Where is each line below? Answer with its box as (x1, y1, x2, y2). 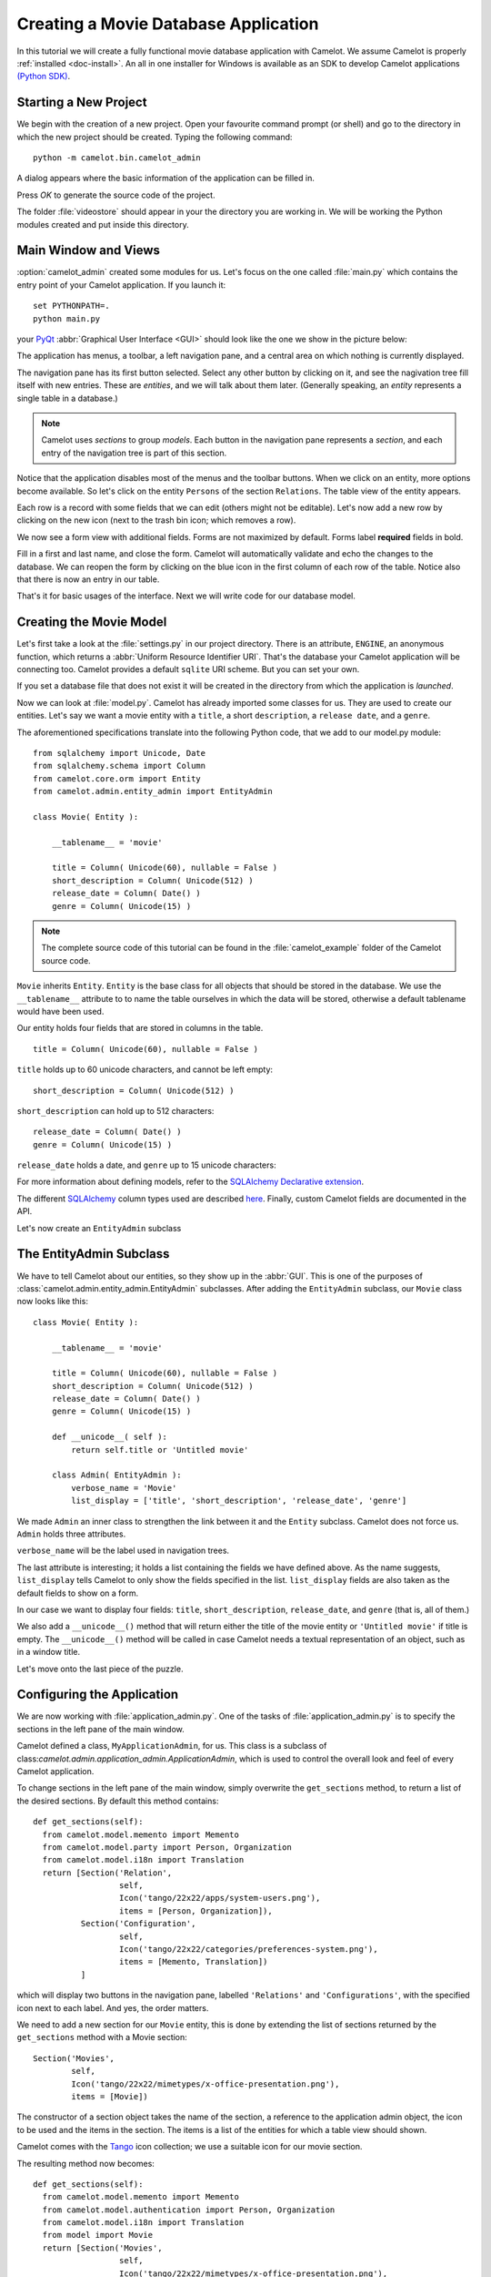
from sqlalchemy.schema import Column (33, 761, 206, 771)
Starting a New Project (16, 95, 147, 110)
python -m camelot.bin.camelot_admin (33, 153, 202, 163)
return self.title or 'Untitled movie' (71, 1445, 249, 1455)
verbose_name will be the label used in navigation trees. (16, 1545, 230, 1557)
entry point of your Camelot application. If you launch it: (16, 279, 226, 291)
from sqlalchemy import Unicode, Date (33, 748, 206, 758)
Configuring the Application (16, 1687, 179, 1702)
